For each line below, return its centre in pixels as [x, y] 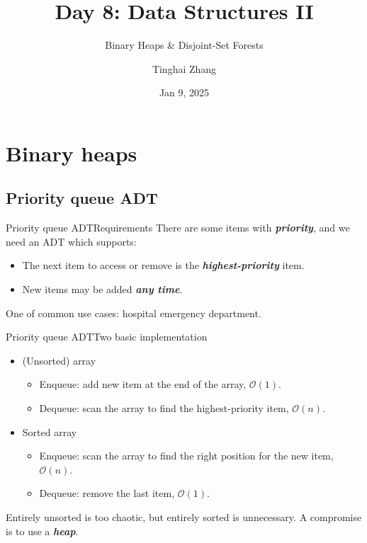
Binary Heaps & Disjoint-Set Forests [184, 45]
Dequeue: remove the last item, [107, 493]
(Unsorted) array [59, 360]
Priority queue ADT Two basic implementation [107, 337]
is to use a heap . [42, 531]
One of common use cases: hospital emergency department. [134, 313]
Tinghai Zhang [184, 68]
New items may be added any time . [102, 289]
